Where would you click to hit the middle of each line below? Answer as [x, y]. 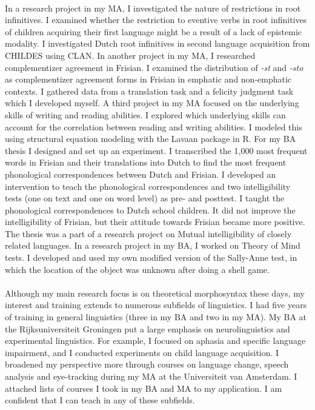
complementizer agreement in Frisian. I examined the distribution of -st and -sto [154, 67]
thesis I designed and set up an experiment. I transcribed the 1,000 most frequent [156, 150]
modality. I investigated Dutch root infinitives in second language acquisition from [157, 43]
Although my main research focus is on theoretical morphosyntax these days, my [155, 293]
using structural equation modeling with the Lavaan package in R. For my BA [151, 139]
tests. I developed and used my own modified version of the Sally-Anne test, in [151, 257]
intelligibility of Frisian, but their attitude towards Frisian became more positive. [155, 222]
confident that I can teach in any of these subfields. [100, 400]
